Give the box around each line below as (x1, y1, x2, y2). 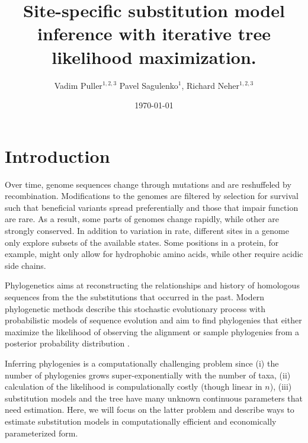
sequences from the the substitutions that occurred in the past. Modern (5, 290, 265, 303)
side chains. (5, 259, 46, 271)
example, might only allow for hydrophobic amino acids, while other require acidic (5, 248, 303, 260)
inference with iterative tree (37, 21, 271, 46)
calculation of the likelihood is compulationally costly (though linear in (5, 380, 262, 393)
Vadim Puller (54, 79, 102, 91)
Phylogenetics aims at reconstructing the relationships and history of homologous (5, 279, 300, 291)
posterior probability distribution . (5, 337, 130, 349)
